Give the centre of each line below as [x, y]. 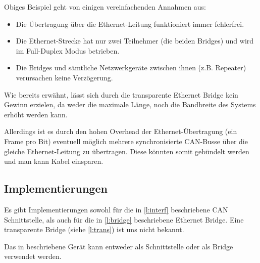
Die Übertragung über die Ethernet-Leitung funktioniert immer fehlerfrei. [130, 24]
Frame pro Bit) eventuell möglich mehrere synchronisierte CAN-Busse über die [126, 141]
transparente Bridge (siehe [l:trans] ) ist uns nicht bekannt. [94, 229]
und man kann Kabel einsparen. [54, 161]
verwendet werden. [33, 256]
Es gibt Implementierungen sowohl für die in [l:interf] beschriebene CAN [116, 209]
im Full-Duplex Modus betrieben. [68, 50]
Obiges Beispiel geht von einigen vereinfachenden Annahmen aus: [105, 7]
